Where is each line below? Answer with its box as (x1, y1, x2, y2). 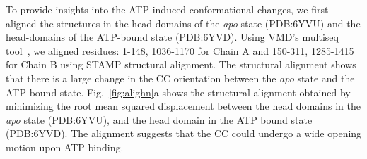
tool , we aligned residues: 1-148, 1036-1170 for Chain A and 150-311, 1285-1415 (6, 43, 354, 58)
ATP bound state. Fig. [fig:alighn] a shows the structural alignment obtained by (6, 84, 351, 99)
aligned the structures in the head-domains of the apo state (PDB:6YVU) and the (6, 15, 361, 30)
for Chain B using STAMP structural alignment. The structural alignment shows (6, 57, 356, 72)
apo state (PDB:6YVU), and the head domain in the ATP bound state (6, 112, 313, 127)
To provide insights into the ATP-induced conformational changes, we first (6, 2, 329, 16)
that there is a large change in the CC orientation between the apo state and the (6, 70, 355, 85)
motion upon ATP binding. (6, 139, 124, 154)
